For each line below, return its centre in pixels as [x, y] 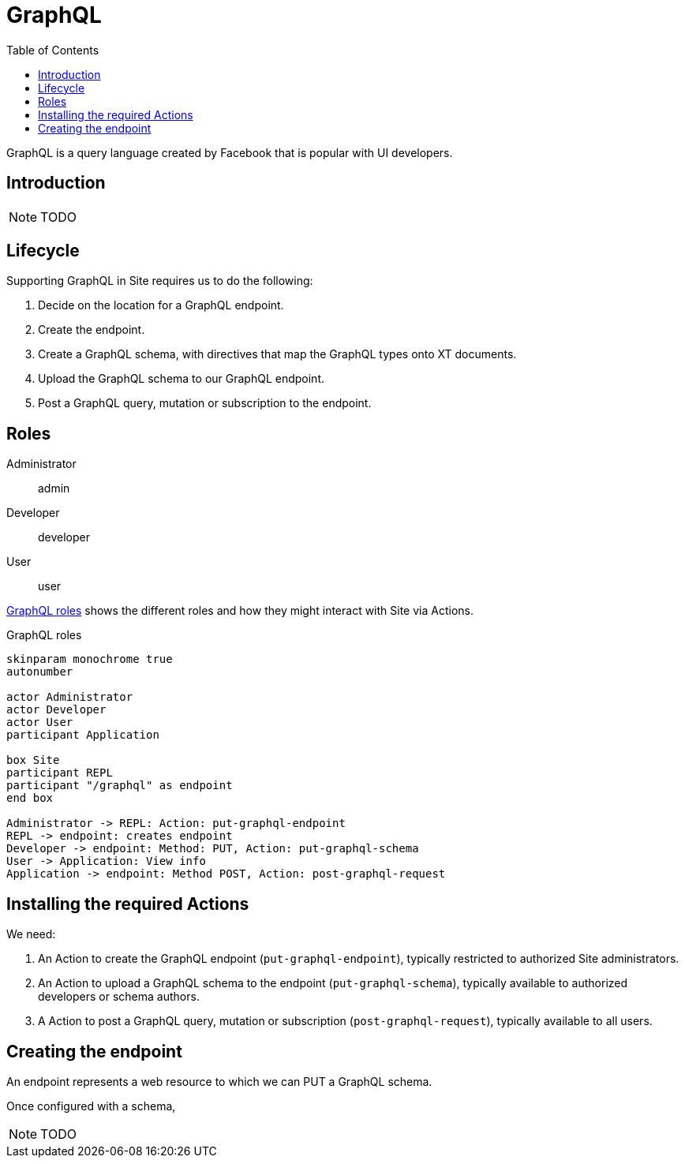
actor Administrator [70, 697]
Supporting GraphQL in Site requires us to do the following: [160, 281]
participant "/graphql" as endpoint [120, 786]
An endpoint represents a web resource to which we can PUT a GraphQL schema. [219, 1081]
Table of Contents [53, 50]
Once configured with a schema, [91, 1106]
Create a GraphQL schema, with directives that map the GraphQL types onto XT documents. [277, 354]
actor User [40, 722]
